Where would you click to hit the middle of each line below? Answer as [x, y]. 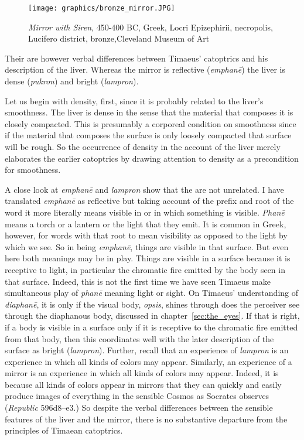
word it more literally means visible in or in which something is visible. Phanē [145, 212]
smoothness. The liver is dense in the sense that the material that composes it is [149, 112]
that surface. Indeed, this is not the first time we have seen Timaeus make [138, 281]
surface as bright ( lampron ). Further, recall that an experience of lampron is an [147, 350]
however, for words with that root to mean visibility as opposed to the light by [146, 235]
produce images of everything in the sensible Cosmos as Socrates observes [137, 396]
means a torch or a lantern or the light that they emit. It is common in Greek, [146, 224]
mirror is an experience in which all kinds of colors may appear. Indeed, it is [142, 373]
